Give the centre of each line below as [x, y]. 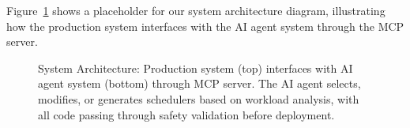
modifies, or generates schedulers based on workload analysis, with [199, 98]
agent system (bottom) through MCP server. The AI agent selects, [199, 83]
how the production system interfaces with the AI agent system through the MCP [205, 26]
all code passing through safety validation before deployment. [186, 114]
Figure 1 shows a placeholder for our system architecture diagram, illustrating [196, 10]
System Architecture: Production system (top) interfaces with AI [196, 68]
